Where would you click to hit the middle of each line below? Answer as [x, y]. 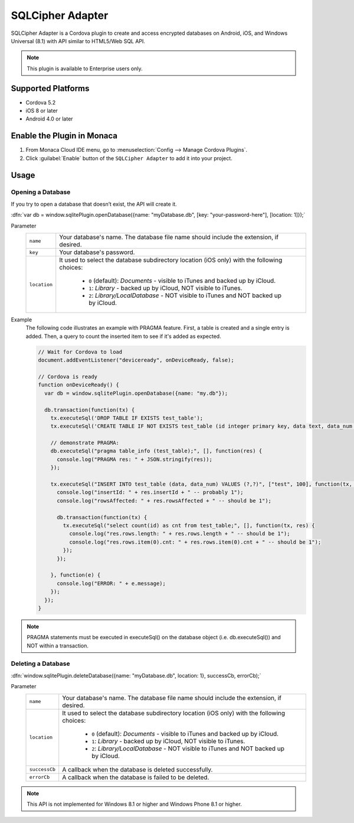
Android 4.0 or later [49, 119]
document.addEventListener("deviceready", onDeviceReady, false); [136, 360]
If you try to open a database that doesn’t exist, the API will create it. [94, 204]
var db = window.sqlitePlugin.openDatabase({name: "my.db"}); [136, 393]
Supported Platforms [50, 88]
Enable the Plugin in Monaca [64, 136]
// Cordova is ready [68, 376]
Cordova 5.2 [41, 102]
